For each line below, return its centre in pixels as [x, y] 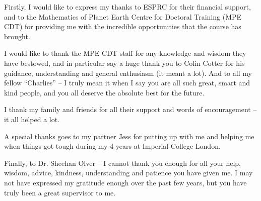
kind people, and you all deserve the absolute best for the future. [104, 92]
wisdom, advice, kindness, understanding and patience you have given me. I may [128, 173]
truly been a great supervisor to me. [60, 192]
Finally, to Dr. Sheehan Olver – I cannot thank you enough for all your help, [123, 163]
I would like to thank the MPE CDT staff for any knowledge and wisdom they [125, 53]
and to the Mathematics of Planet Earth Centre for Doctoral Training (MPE [123, 16]
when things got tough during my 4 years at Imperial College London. [112, 146]
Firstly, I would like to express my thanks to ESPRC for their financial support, [127, 7]
